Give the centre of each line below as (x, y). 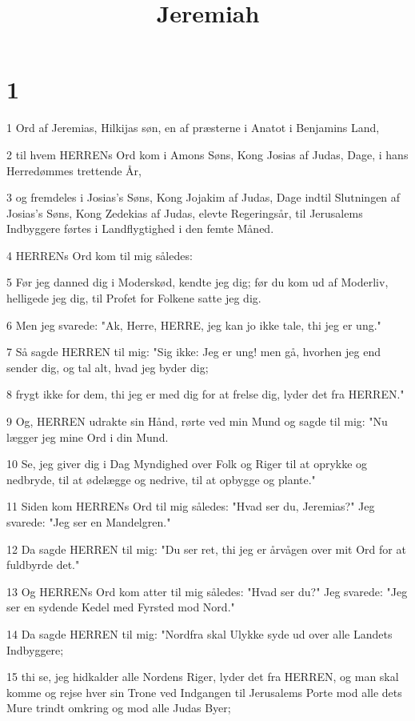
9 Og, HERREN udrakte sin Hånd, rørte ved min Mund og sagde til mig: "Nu (197, 421)
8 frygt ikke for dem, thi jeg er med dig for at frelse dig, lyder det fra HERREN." (206, 394)
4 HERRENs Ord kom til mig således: (100, 255)
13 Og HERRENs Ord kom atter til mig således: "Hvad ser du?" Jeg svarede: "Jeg (207, 591)
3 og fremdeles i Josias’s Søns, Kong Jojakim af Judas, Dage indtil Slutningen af (204, 197)
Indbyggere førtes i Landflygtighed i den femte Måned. (140, 228)
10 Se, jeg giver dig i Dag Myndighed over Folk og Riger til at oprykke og (187, 464)
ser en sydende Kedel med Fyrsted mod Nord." (121, 607)
